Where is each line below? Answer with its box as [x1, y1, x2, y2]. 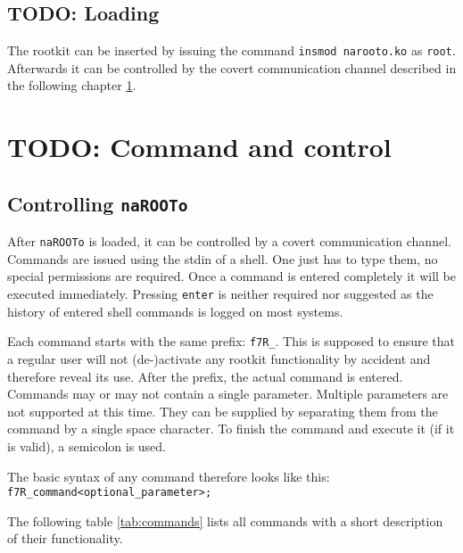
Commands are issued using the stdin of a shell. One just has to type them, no [7, 249, 438, 268]
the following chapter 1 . [7, 76, 136, 95]
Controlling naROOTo [7, 189, 188, 217]
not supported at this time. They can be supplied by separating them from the [7, 401, 438, 420]
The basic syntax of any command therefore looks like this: [7, 466, 330, 485]
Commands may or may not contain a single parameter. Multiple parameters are [7, 384, 449, 403]
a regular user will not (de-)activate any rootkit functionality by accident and [7, 349, 431, 367]
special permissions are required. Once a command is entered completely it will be [7, 267, 456, 285]
